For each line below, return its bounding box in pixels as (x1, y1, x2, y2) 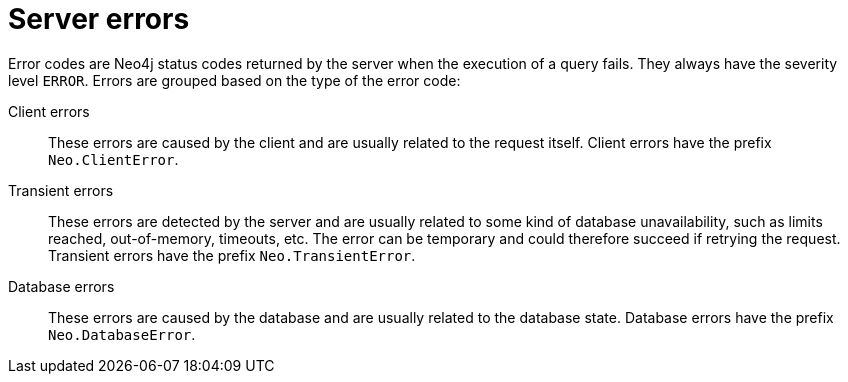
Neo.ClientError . (48, 150, 179, 168)
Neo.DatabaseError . (48, 325, 196, 343)
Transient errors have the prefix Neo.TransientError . (48, 246, 416, 264)
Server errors (8, 2, 190, 36)
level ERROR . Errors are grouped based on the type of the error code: (8, 71, 461, 89)
